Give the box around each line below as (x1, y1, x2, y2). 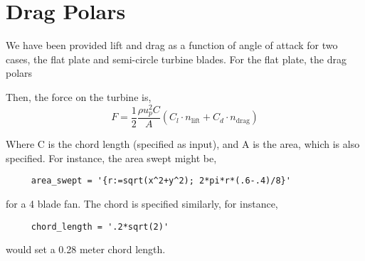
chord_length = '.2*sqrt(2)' (31, 221, 169, 232)
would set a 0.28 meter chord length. (6, 242, 166, 257)
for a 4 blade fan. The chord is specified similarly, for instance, (6, 196, 278, 211)
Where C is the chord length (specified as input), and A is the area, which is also (6, 137, 360, 151)
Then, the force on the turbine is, (6, 89, 152, 104)
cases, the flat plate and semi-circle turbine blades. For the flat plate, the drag (6, 51, 347, 66)
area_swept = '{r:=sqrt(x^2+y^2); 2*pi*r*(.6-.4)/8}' (31, 176, 291, 186)
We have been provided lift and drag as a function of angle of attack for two (6, 38, 338, 53)
